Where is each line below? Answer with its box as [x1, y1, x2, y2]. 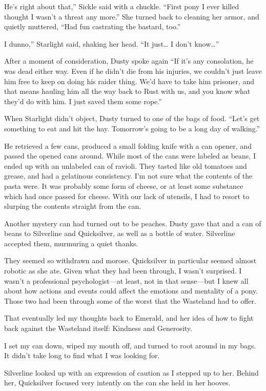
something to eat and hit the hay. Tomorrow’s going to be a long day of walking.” [4, 123, 260, 133]
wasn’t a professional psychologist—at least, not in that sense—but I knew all [4, 275, 249, 286]
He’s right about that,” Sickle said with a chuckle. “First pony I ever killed [4, 1, 239, 11]
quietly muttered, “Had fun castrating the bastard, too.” [4, 21, 181, 32]
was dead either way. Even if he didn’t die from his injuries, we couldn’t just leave [4, 65, 262, 76]
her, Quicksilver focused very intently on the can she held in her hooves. [4, 377, 231, 388]
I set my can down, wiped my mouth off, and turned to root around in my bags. [4, 340, 256, 350]
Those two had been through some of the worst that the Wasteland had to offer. [4, 295, 256, 306]
